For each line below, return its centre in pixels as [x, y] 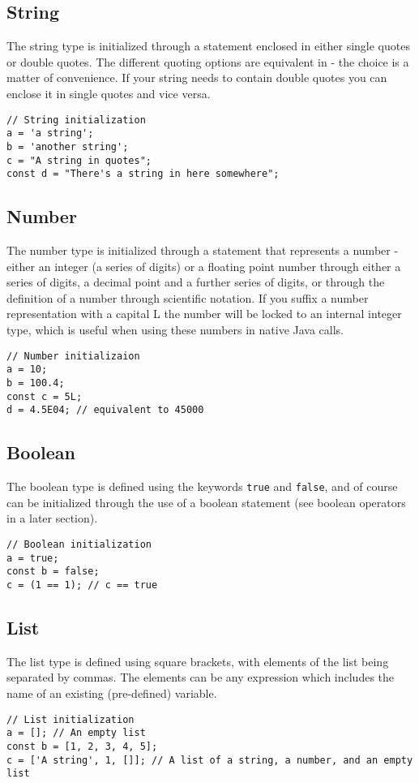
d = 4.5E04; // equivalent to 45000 [105, 410]
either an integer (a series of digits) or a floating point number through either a [204, 266]
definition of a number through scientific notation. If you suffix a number [188, 297]
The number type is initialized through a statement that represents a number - [203, 250]
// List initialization [71, 719]
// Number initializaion [73, 356]
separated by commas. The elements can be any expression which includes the [201, 677]
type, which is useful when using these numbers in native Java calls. [175, 330]
